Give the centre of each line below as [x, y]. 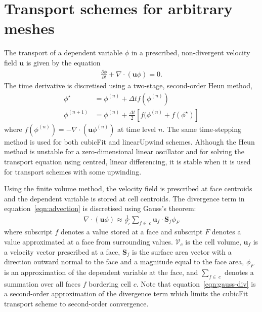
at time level [137, 129]
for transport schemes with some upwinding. [73, 171]
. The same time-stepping [202, 129]
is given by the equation [63, 62]
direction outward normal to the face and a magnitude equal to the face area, [124, 262]
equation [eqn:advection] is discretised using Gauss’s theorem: [100, 208]
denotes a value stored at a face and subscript [132, 232]
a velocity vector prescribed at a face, [62, 251]
